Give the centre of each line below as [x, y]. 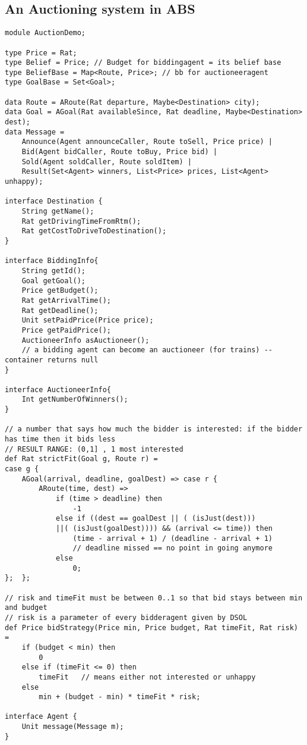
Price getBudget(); [60, 291]
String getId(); [54, 270]
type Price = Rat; [41, 53]
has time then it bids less [60, 439]
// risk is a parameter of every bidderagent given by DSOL [126, 617]
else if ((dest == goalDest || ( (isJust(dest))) [156, 519]
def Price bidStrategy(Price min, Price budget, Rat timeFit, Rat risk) [151, 627]
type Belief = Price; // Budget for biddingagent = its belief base [143, 63]
